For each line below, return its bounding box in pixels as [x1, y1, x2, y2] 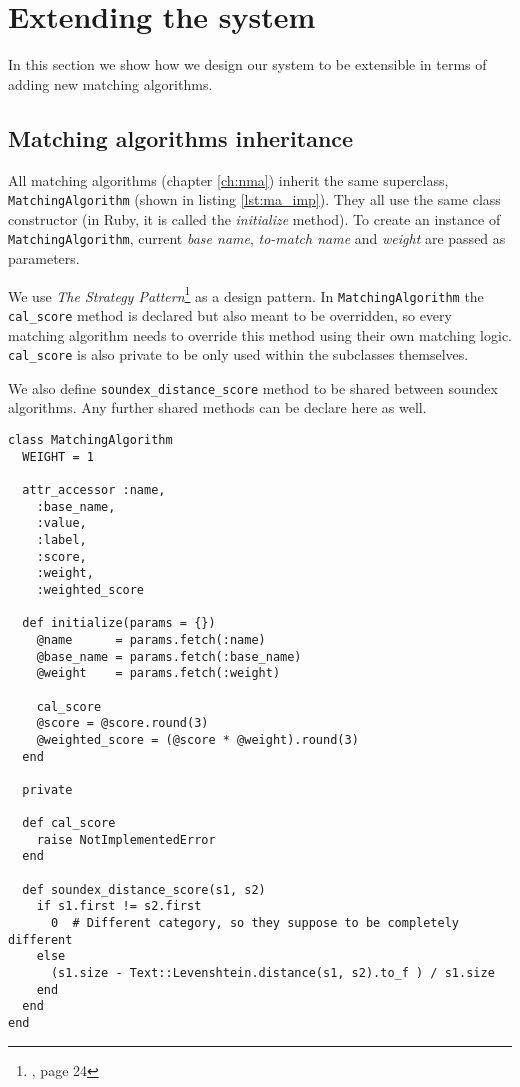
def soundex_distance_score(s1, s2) [22, 882, 266, 897]
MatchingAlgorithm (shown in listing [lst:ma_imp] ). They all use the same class [8, 189, 501, 210]
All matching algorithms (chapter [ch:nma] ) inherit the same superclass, [8, 169, 449, 190]
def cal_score [22, 816, 116, 831]
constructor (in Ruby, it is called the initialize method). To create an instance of [8, 208, 501, 229]
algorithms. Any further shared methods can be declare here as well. [8, 397, 427, 418]
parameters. [8, 248, 80, 269]
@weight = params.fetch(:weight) [36, 666, 281, 681]
